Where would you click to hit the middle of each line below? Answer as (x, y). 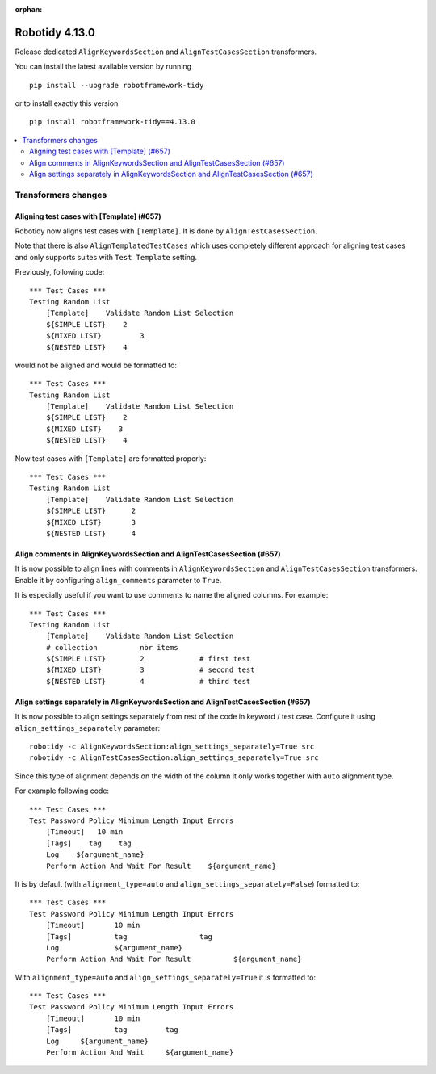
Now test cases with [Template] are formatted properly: (111, 458)
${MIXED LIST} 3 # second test (150, 670)
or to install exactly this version (67, 103)
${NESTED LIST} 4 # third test (148, 681)
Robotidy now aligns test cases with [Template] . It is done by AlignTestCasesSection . (166, 231)
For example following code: (62, 791)
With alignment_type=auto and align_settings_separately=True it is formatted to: (166, 977)
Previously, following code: (60, 272)
